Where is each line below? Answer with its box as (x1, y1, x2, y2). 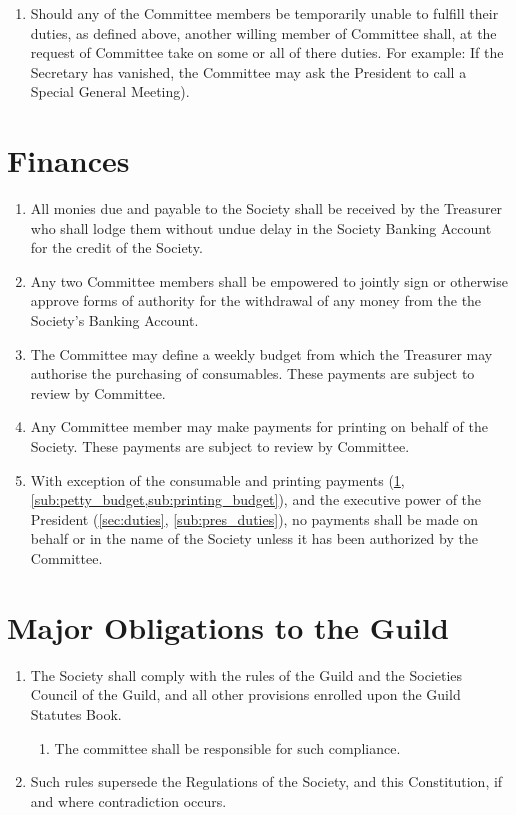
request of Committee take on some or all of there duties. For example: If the (30, 42, 504, 63)
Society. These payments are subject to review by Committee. (30, 436, 410, 457)
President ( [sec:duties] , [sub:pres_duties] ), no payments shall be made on (30, 508, 479, 529)
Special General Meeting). (30, 81, 190, 102)
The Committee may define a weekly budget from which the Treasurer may (30, 343, 493, 364)
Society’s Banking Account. (30, 310, 199, 331)
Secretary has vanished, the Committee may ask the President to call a (30, 61, 467, 82)
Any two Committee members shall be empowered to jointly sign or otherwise (30, 270, 508, 291)
